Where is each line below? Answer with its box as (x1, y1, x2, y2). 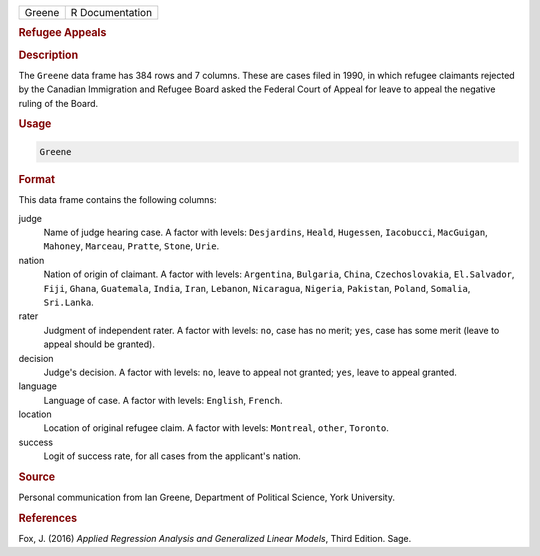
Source (18, 470, 56, 484)
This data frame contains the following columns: (18, 194, 217, 206)
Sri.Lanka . (43, 296, 94, 308)
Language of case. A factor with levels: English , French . (43, 394, 284, 406)
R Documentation (70, 6, 153, 19)
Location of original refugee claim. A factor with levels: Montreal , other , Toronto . (43, 422, 389, 434)
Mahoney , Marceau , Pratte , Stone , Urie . (43, 240, 220, 252)
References (18, 511, 78, 525)
